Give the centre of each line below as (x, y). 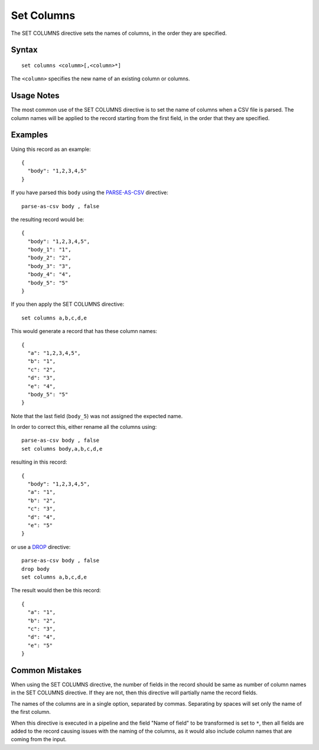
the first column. (31, 712)
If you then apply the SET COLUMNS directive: (68, 304)
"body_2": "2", (49, 258)
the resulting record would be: (48, 219)
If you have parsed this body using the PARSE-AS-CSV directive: (89, 193)
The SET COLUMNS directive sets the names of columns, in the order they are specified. (119, 33)
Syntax (24, 50)
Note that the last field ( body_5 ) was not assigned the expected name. (97, 416)
